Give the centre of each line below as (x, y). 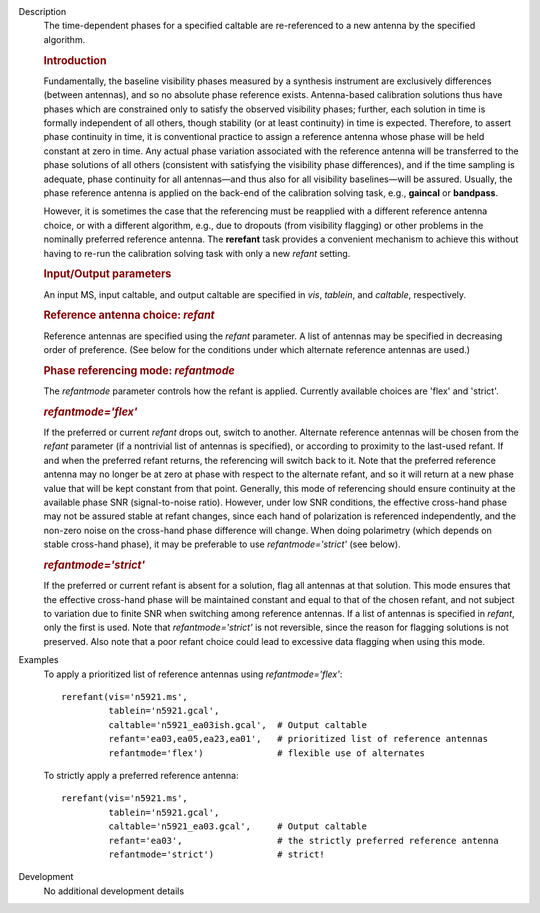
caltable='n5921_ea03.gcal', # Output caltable (237, 826)
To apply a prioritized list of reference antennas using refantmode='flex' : (193, 674)
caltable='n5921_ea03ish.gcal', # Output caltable (237, 724)
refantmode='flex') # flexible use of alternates (266, 753)
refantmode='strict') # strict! (216, 854)
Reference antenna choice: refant (129, 315)
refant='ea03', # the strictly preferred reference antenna (303, 840)
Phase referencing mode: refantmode (139, 370)
